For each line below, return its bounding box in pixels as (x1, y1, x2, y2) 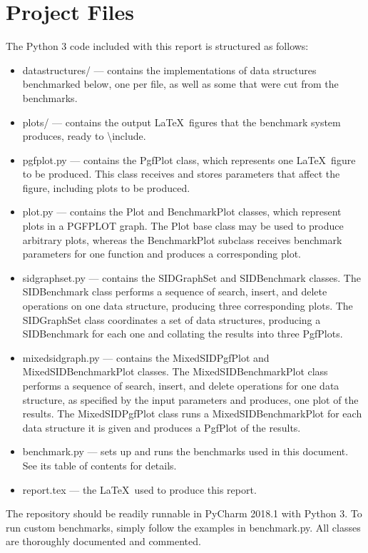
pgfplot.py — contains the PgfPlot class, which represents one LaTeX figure (22, 152, 356, 167)
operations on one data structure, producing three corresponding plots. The (22, 298, 353, 313)
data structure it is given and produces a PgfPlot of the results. (22, 420, 301, 435)
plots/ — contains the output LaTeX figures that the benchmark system (22, 114, 341, 129)
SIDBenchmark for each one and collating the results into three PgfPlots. (22, 326, 343, 341)
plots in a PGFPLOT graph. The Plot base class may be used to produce (22, 218, 344, 233)
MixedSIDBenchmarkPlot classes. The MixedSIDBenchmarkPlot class (22, 364, 328, 379)
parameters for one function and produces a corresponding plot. (22, 246, 301, 261)
